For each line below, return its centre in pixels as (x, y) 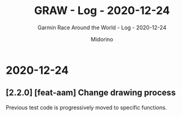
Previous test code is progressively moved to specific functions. (86, 107)
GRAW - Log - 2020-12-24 (102, 11)
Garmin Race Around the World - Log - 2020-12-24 (102, 27)
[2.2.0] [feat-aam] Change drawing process (91, 93)
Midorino (102, 39)
